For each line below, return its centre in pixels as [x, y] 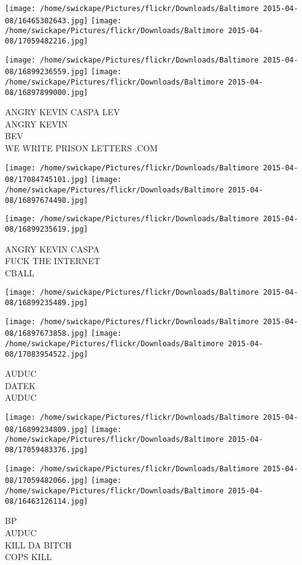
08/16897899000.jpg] [47, 92]
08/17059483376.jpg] [47, 450]
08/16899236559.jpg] [47, 72]
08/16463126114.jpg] [47, 501]
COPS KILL [28, 557]
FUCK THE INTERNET [53, 261]
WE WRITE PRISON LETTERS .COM [81, 148]
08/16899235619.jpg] [47, 229]
